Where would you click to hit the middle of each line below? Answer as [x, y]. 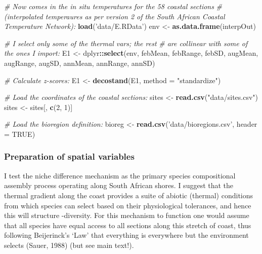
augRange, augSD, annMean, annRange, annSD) [80, 63]
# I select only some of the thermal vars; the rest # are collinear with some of [126, 43]
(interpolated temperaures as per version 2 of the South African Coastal [115, 16]
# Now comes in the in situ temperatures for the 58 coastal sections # [113, 6]
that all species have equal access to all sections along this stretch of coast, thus [128, 225]
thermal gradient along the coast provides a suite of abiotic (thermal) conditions [129, 195]
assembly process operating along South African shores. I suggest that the [119, 185]
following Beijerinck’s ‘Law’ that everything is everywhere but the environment [126, 235]
